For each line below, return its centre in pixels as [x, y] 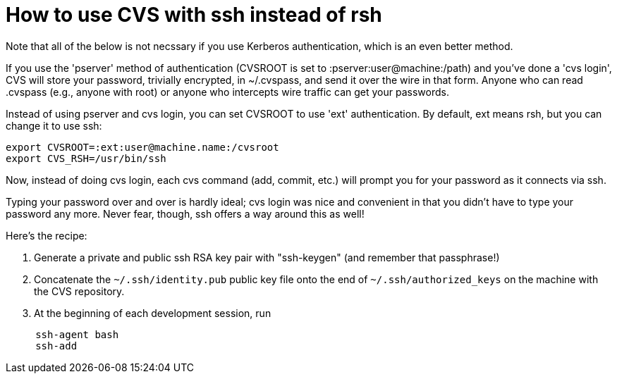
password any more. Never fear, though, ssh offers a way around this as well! [185, 213]
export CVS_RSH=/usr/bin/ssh [86, 158]
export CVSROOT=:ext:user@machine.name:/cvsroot [142, 147]
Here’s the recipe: [47, 235]
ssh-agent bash [77, 334]
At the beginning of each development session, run [153, 313]
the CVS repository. [79, 291]
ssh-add [56, 346]
